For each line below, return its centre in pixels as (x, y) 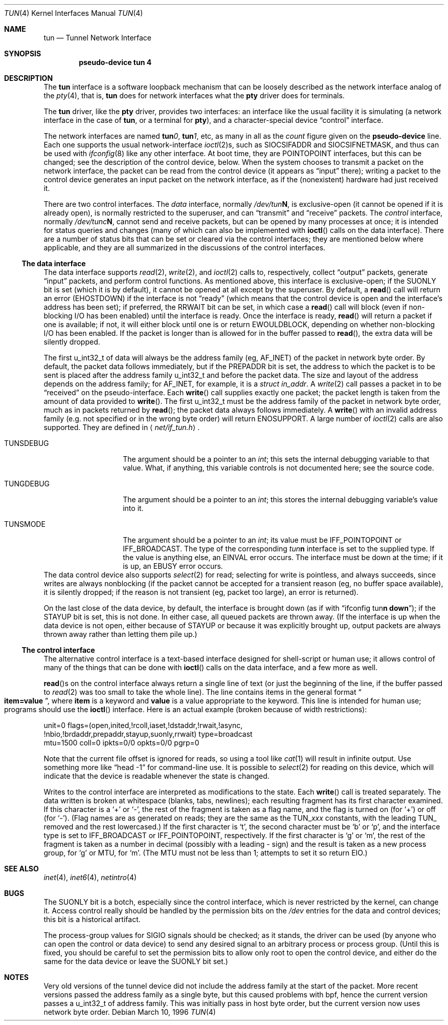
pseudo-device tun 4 (115, 62)
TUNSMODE (25, 524)
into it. (133, 508)
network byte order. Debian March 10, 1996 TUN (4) (130, 1012)
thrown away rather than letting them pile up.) (120, 634)
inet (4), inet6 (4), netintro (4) (90, 877)
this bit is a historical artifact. (92, 919)
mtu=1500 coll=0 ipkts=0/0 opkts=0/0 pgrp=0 (121, 743)
